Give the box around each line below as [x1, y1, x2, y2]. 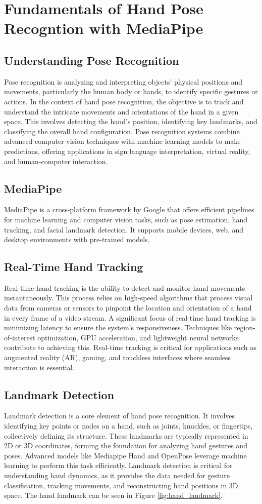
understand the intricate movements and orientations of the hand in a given [4, 106, 239, 117]
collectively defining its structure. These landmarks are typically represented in [4, 430, 248, 441]
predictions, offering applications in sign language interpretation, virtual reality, [4, 145, 250, 156]
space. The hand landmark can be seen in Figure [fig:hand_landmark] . [4, 490, 223, 500]
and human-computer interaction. [4, 156, 108, 166]
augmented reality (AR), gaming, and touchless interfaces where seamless [4, 352, 231, 363]
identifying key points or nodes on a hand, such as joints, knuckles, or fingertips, [4, 420, 253, 431]
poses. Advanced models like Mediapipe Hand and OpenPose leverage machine [4, 450, 247, 460]
